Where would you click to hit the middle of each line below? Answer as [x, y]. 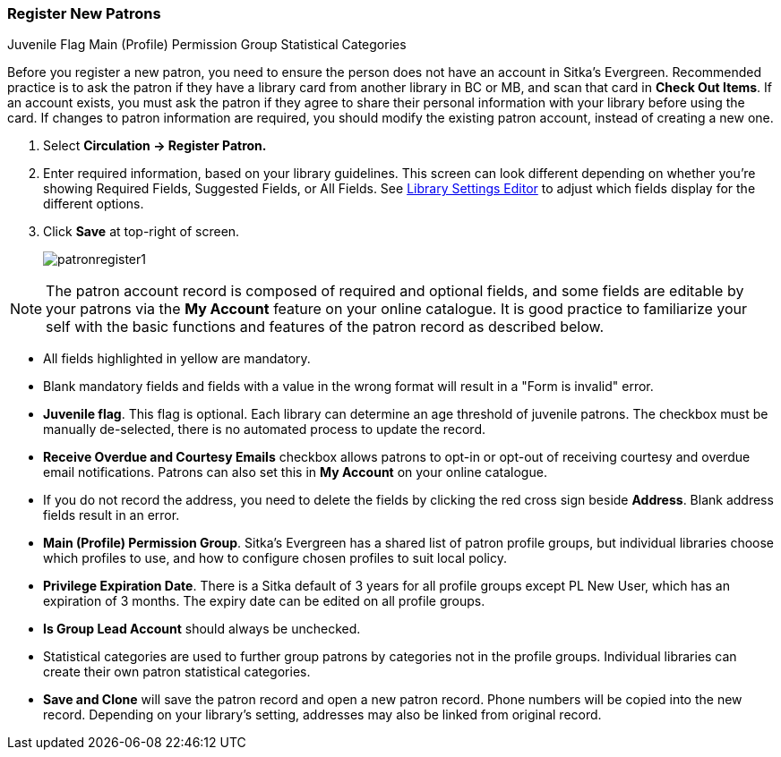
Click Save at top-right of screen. [142, 232]
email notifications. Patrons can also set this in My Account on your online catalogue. [295, 472]
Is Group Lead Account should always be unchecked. [202, 629]
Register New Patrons [84, 13]
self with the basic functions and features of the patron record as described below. [325, 327]
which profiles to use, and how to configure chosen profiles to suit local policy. [275, 558]
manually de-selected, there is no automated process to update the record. [264, 430]
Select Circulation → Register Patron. [155, 146]
